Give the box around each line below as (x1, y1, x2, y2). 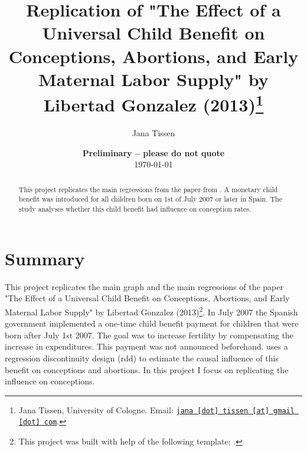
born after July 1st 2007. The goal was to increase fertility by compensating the (5, 328, 294, 341)
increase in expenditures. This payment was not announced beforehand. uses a (5, 340, 288, 353)
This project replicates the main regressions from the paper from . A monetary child (18, 184, 278, 194)
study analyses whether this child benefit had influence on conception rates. (18, 204, 252, 214)
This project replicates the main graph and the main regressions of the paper (5, 280, 283, 292)
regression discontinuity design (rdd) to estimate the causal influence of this (5, 351, 279, 364)
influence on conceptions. (5, 375, 95, 387)
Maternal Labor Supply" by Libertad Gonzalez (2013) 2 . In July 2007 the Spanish (5, 304, 298, 318)
